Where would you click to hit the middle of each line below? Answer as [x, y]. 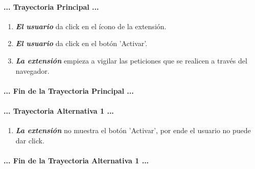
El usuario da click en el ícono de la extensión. [91, 26]
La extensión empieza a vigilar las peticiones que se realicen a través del [131, 60]
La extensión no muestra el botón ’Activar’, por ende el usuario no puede [133, 130]
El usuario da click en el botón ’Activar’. [82, 43]
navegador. [32, 70]
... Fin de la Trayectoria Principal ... [69, 90]
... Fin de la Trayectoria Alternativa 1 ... [76, 160]
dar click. [30, 140]
